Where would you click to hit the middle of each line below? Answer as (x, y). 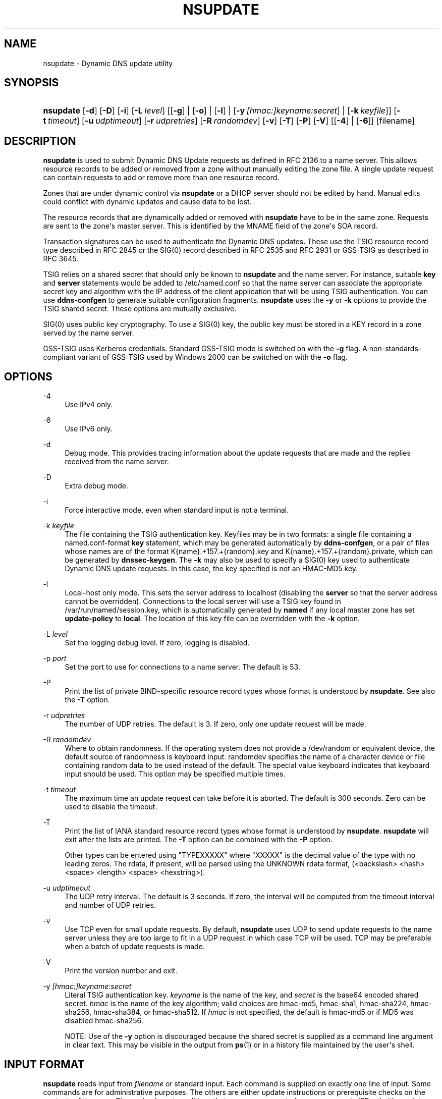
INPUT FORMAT (44, 1064)
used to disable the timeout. (111, 807)
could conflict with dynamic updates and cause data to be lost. (147, 202)
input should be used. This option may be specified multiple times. (175, 774)
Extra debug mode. (96, 486)
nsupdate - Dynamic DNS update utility (108, 63)
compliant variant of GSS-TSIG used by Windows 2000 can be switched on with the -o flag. (195, 357)
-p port (55, 658)
